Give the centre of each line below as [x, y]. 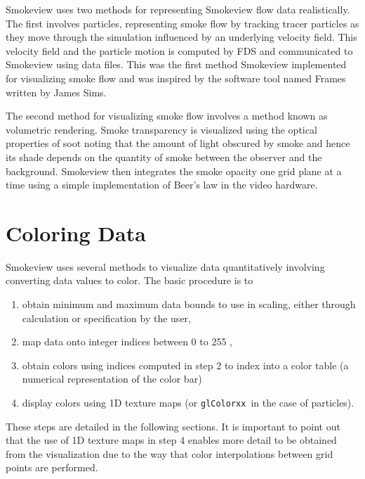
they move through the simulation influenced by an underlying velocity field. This [181, 37]
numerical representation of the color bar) [112, 379]
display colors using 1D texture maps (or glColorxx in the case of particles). [188, 402]
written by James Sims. [56, 92]
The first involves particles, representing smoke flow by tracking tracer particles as [182, 23]
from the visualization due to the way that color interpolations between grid [170, 453]
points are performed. [52, 467]
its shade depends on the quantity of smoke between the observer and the [164, 157]
